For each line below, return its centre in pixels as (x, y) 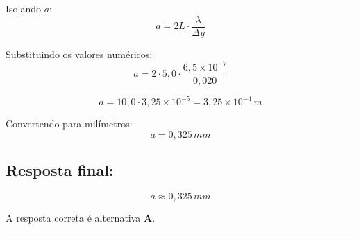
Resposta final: (60, 170)
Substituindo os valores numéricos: (79, 54)
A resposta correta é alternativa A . (81, 218)
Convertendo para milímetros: (69, 124)
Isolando (24, 8)
